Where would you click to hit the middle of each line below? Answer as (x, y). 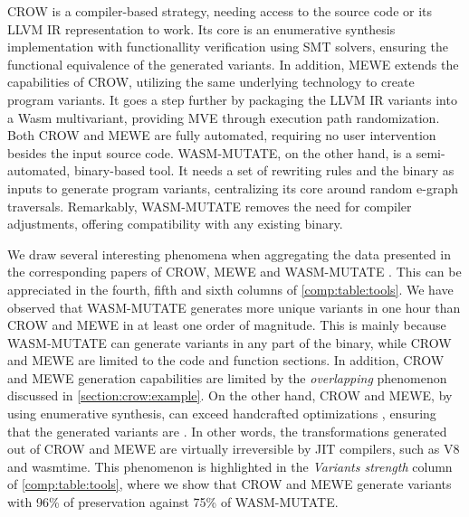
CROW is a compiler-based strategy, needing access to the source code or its (220, 11)
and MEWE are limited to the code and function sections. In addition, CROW (226, 360)
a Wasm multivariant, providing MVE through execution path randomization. (224, 117)
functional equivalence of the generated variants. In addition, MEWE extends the (233, 64)
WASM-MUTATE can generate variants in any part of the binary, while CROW (230, 342)
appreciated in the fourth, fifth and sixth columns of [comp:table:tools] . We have (230, 289)
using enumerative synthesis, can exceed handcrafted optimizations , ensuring (222, 414)
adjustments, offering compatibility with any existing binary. (175, 224)
